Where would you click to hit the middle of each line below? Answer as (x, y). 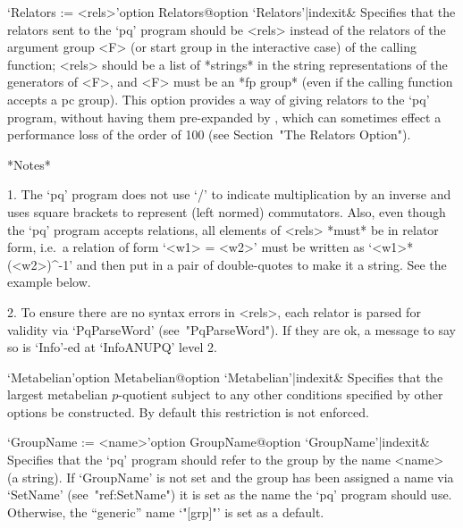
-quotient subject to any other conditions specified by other (281, 394)
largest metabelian (58, 394)
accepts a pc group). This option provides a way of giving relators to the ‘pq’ (219, 99)
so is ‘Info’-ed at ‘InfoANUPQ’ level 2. (112, 347)
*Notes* (29, 164)
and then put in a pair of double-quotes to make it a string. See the (261, 264)
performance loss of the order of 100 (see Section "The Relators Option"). (209, 134)
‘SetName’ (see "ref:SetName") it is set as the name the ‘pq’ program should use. (230, 494)
